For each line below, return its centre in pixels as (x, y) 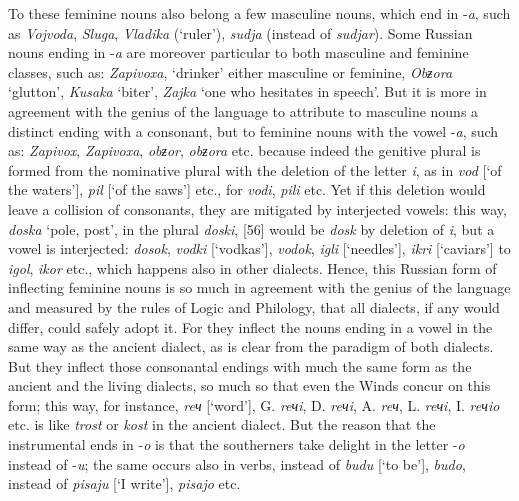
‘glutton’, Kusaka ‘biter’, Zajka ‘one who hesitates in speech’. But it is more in (247, 91)
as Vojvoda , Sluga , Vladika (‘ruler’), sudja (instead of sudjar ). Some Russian (240, 32)
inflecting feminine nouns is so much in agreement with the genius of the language (259, 287)
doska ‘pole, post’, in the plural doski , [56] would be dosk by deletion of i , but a (251, 228)
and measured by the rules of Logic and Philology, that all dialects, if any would (254, 306)
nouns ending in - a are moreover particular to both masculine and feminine (238, 52)
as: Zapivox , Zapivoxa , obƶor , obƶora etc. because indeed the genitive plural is (244, 150)
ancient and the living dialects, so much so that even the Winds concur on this (249, 385)
